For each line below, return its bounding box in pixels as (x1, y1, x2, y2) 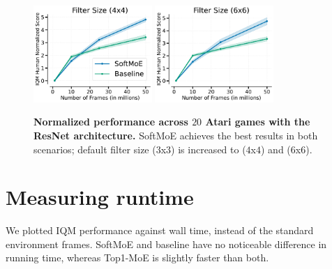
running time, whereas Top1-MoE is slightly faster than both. (6, 250, 269, 265)
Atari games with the (205, 114, 310, 129)
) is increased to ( (171, 141, 246, 156)
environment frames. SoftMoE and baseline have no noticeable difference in (6, 236, 327, 251)
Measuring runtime (6, 183, 194, 211)
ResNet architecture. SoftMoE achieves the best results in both (33, 128, 318, 142)
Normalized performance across (33, 114, 188, 129)
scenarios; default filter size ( (33, 141, 156, 156)
